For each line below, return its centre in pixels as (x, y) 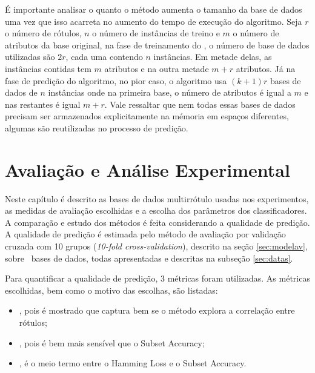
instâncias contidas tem (48, 68)
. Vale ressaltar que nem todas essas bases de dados (200, 104)
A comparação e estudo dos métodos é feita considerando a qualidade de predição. (157, 222)
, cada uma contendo (104, 57)
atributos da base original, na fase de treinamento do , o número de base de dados (157, 45)
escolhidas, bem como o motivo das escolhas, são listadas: (111, 290)
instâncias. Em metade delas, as (213, 57)
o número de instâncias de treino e (156, 33)
